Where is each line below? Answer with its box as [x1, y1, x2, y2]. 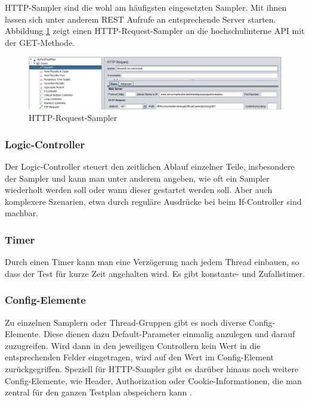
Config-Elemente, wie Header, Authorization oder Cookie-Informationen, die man [5, 374, 302, 387]
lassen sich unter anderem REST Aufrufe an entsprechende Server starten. [5, 13, 276, 25]
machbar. [5, 207, 39, 219]
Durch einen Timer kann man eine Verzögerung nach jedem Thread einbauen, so [5, 255, 299, 268]
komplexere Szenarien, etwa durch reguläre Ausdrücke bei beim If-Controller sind [5, 195, 302, 207]
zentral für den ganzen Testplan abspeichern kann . [5, 386, 192, 398]
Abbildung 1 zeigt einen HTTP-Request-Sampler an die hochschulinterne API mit [5, 24, 305, 37]
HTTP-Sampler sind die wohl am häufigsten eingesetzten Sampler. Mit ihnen [5, 1, 287, 13]
